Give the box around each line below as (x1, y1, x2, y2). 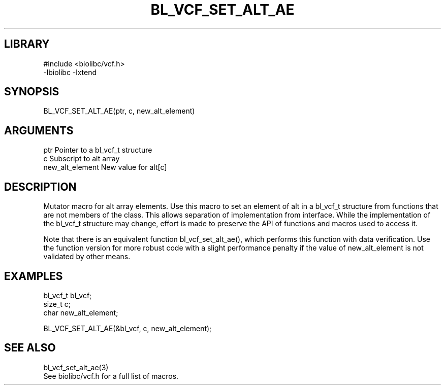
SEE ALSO (4, 341, 56, 355)
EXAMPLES (4, 269, 63, 282)
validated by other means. (43, 252, 131, 261)
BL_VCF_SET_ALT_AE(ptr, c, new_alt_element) (43, 107, 195, 116)
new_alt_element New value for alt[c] (43, 163, 167, 172)
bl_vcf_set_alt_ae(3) (43, 363, 109, 372)
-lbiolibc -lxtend (43, 67, 97, 77)
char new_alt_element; (43, 308, 118, 317)
